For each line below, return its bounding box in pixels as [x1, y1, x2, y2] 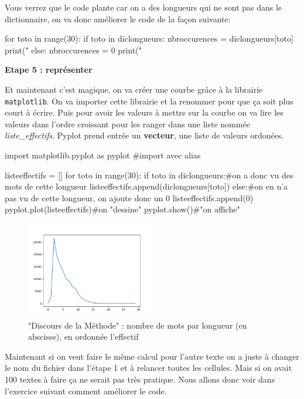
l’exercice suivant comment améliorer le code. [5, 384, 167, 397]
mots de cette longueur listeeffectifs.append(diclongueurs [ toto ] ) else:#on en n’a [5, 180, 288, 192]
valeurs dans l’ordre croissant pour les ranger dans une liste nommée [5, 117, 250, 130]
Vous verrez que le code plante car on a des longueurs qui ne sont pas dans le [5, 1, 282, 13]
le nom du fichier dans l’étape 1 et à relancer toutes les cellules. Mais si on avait [5, 361, 292, 374]
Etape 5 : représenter [5, 63, 93, 76]
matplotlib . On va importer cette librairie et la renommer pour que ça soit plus [5, 94, 293, 107]
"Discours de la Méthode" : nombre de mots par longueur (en [28, 319, 247, 331]
